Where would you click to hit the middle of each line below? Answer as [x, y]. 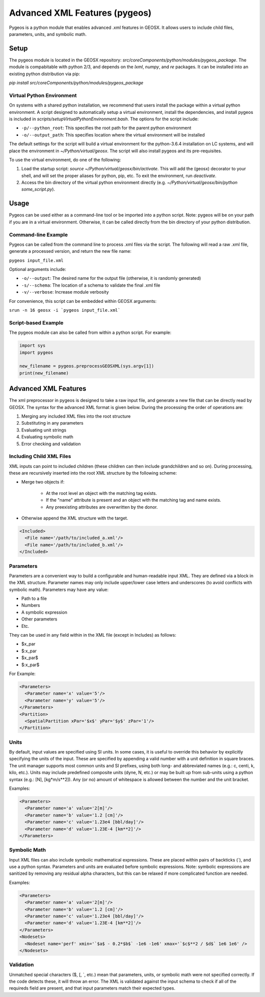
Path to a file [34, 598]
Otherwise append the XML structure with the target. [75, 518]
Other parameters [39, 619]
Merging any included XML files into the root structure [76, 416]
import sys [32, 346]
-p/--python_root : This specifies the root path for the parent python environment [106, 128]
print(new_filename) [44, 373]
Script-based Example [36, 323]
